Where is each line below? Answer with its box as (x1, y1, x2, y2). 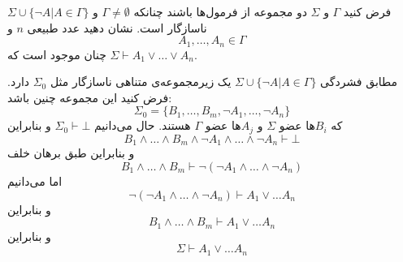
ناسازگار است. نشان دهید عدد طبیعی (27, 19, 207, 36)
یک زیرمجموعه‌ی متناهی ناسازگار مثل (50, 73, 232, 90)
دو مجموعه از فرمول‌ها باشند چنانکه (133, 3, 307, 19)
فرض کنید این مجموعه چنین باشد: (7, 88, 172, 105)
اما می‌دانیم (7, 172, 63, 189)
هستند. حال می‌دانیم (94, 117, 191, 134)
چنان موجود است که (7, 45, 106, 62)
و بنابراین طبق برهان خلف (7, 144, 135, 161)
